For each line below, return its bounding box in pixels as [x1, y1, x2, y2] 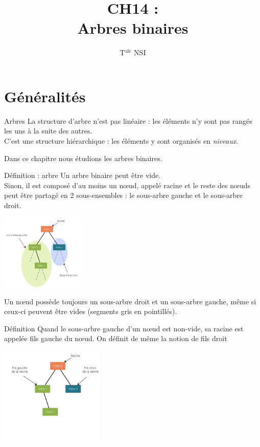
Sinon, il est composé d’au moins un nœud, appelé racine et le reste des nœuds [4, 180, 251, 190]
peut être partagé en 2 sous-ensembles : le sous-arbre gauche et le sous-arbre [4, 190, 243, 200]
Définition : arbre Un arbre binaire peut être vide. [4, 170, 161, 181]
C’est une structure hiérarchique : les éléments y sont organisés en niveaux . [4, 136, 239, 146]
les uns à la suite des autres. [4, 125, 92, 136]
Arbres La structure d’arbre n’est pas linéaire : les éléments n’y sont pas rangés [4, 115, 252, 126]
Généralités [4, 85, 86, 106]
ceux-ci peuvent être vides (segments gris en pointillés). [4, 306, 177, 317]
